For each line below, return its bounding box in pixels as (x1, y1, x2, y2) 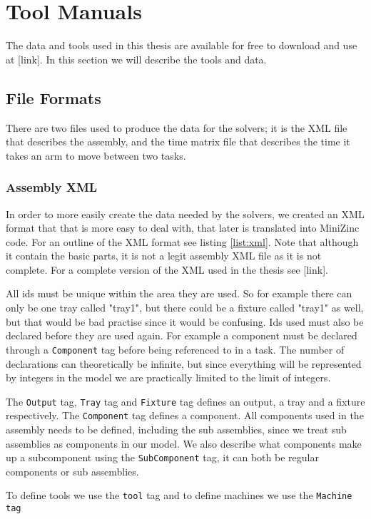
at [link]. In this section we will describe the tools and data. (6, 51, 267, 66)
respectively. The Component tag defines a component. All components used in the (6, 408, 364, 423)
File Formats (6, 86, 101, 108)
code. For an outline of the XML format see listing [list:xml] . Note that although (6, 234, 359, 249)
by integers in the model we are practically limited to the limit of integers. (6, 370, 331, 385)
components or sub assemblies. (6, 463, 139, 478)
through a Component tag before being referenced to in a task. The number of (6, 341, 345, 356)
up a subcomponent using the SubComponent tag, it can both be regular (6, 450, 319, 465)
